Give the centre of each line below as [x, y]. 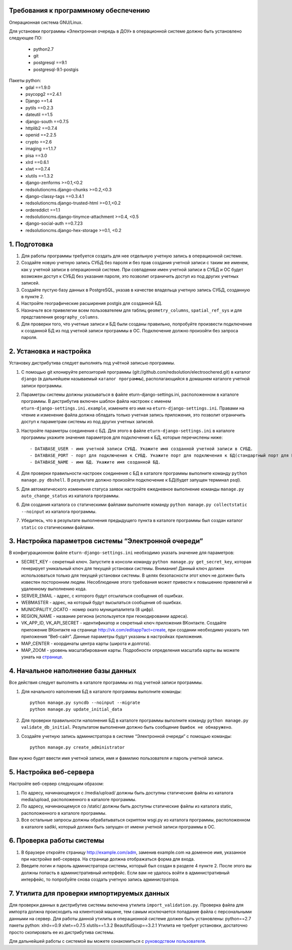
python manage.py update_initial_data [76, 709]
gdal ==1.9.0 [38, 87]
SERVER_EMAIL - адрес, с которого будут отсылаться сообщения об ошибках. [103, 595]
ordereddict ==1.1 [43, 210]
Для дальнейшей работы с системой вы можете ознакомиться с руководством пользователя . [108, 941]
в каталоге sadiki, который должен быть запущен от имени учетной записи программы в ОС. [119, 826]
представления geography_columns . [60, 317]
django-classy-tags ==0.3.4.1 [55, 196]
